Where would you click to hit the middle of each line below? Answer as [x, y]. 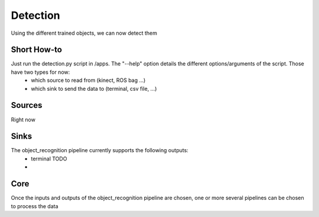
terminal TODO [49, 159]
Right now [23, 119]
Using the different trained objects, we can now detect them [84, 33]
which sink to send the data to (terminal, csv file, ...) [94, 88]
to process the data [35, 206]
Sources [27, 105]
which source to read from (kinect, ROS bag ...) [88, 80]
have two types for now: [40, 72]
